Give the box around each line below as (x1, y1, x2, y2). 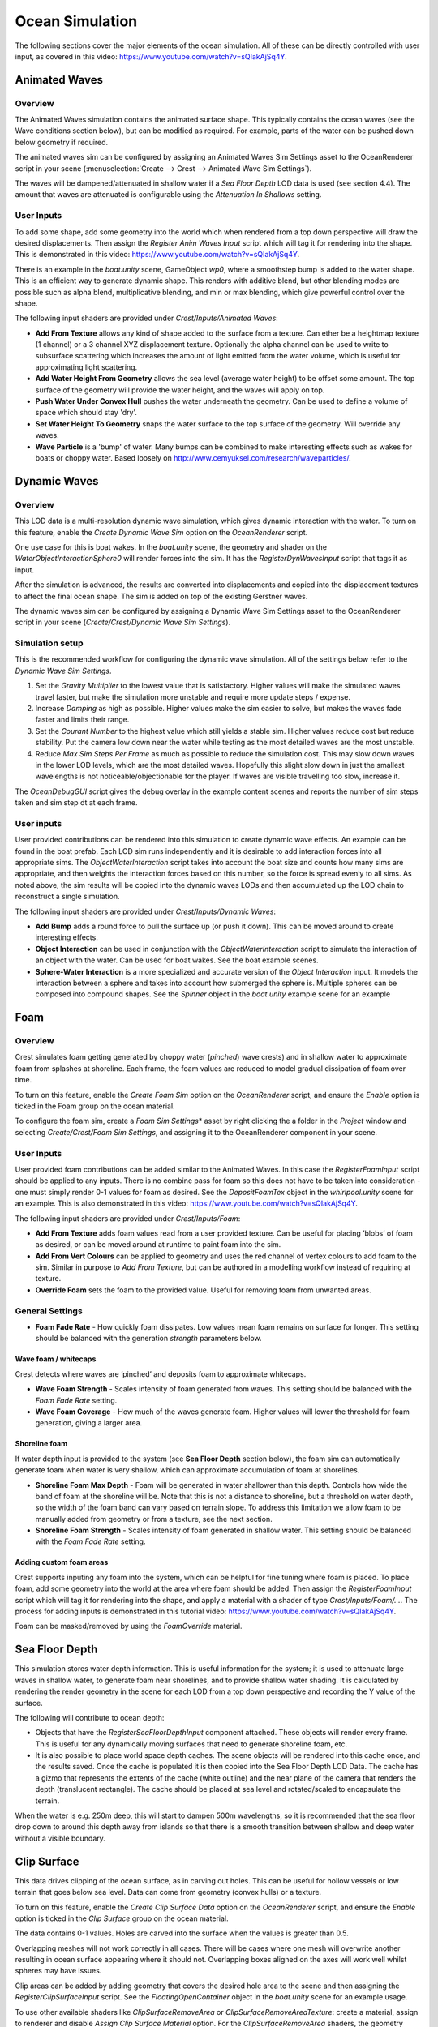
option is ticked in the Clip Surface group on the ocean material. (15, 1913, 229, 1923)
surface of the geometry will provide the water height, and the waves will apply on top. (35, 385, 325, 395)
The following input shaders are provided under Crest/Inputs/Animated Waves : (15, 313, 279, 324)
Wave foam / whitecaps (15, 1354, 97, 1364)
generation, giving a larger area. (35, 1418, 143, 1428)
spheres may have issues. (15, 1966, 102, 1976)
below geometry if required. (15, 137, 109, 147)
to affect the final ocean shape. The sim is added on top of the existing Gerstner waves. (15, 591, 308, 601)
